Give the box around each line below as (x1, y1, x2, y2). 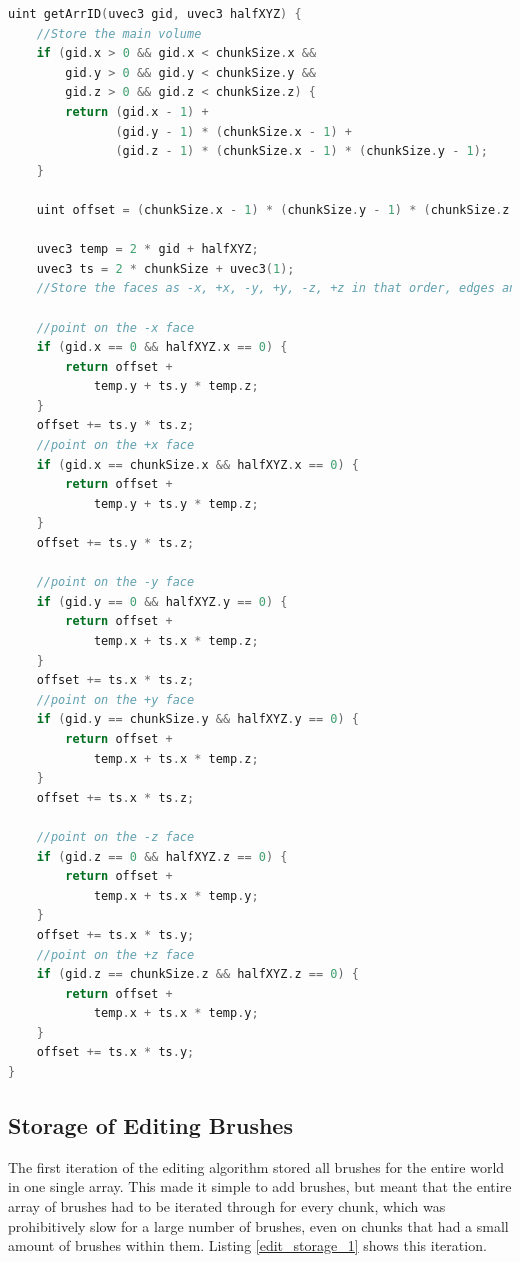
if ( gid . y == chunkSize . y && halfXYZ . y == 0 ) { (36, 712, 360, 727)
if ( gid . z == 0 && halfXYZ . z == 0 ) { (36, 849, 288, 864)
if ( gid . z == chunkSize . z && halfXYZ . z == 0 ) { (36, 967, 360, 982)
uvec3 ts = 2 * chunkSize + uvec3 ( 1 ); (36, 261, 295, 276)
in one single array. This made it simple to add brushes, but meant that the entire (8, 1176, 512, 1197)
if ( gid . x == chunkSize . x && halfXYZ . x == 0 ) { (36, 457, 360, 472)
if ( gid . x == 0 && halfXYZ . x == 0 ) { (36, 340, 288, 355)
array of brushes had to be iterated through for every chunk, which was (8, 1196, 446, 1217)
